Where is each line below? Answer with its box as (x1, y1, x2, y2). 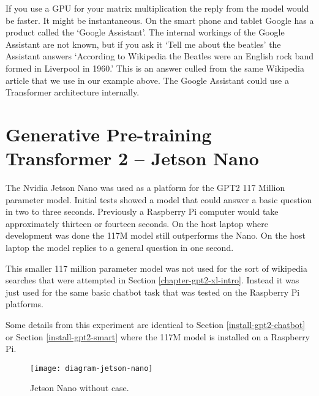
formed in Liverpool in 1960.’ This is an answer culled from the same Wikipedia (6, 61, 304, 74)
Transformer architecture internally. (6, 86, 140, 99)
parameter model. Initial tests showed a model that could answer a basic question (6, 193, 312, 206)
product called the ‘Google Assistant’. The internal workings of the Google (6, 26, 285, 39)
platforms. (6, 297, 43, 310)
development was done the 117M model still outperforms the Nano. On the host (6, 229, 306, 242)
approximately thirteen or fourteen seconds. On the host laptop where (6, 217, 269, 230)
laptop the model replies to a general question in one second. (6, 241, 234, 254)
